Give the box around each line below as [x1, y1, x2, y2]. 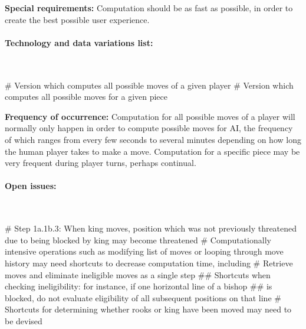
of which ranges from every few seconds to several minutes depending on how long [5, 133, 301, 145]
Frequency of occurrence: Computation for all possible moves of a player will [5, 110, 295, 122]
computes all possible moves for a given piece [5, 90, 168, 103]
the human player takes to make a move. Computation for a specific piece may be [5, 145, 300, 157]
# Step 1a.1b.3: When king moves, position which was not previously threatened [5, 222, 297, 234]
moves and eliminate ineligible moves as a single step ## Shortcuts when [5, 268, 271, 281]
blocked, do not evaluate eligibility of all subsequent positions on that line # [5, 291, 281, 304]
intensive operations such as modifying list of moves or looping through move [5, 245, 284, 258]
